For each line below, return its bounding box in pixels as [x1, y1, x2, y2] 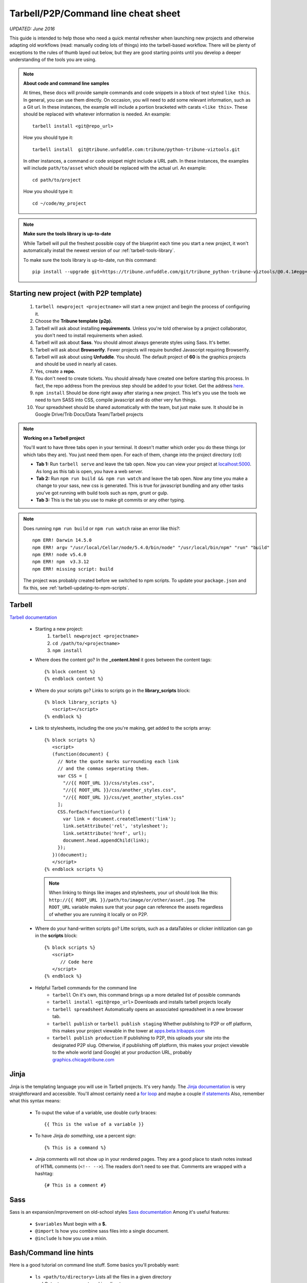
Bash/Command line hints [9, 1249, 94, 1257]
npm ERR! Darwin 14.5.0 [32, 537, 92, 543]
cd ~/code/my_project [32, 200, 86, 206]
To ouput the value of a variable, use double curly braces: [35, 1109, 157, 1116]
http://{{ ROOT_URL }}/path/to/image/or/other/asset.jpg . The [49, 897, 206, 903]
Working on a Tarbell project [23, 435, 85, 441]
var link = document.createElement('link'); [63, 816, 177, 822]
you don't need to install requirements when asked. [35, 332, 143, 338]
